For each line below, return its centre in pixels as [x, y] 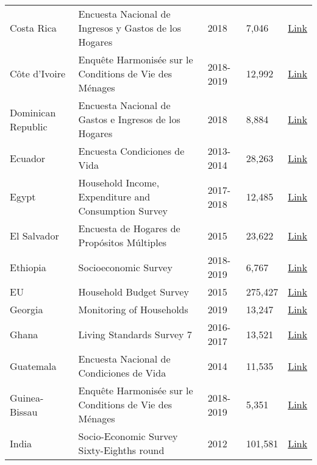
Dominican [33, 112]
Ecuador [28, 158]
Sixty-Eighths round [121, 450]
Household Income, [119, 183]
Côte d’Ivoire [38, 73]
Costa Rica [33, 28]
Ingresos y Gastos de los [130, 28]
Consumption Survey [123, 211]
